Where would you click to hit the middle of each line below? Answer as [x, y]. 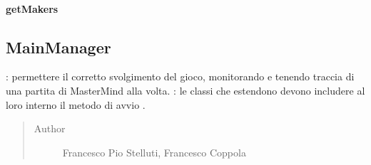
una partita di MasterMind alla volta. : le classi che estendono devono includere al [185, 90]
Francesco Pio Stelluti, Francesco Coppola [154, 152]
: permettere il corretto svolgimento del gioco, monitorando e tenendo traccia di [180, 76]
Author [50, 128]
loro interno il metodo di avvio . [76, 104]
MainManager [59, 47]
